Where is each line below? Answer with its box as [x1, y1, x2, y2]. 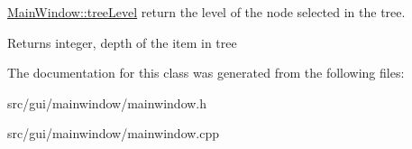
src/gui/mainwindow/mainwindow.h [7, 93, 207, 112]
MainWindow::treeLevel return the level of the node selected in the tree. [7, 3, 406, 21]
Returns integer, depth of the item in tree [7, 33, 237, 51]
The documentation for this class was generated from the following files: [7, 63, 405, 82]
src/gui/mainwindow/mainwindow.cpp [7, 124, 220, 143]
